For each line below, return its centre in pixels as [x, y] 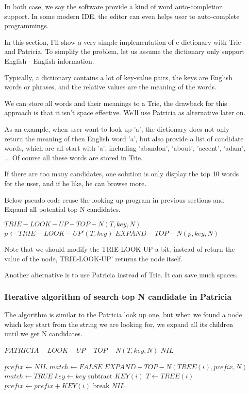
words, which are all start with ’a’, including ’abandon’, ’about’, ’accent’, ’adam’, [125, 148]
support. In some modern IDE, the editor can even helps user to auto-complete [122, 16]
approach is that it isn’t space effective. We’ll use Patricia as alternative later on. [125, 112]
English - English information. [49, 60]
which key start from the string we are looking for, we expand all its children [119, 324]
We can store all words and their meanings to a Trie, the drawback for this [116, 103]
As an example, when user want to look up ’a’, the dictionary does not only [117, 128]
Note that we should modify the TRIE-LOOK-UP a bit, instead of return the [120, 249]
